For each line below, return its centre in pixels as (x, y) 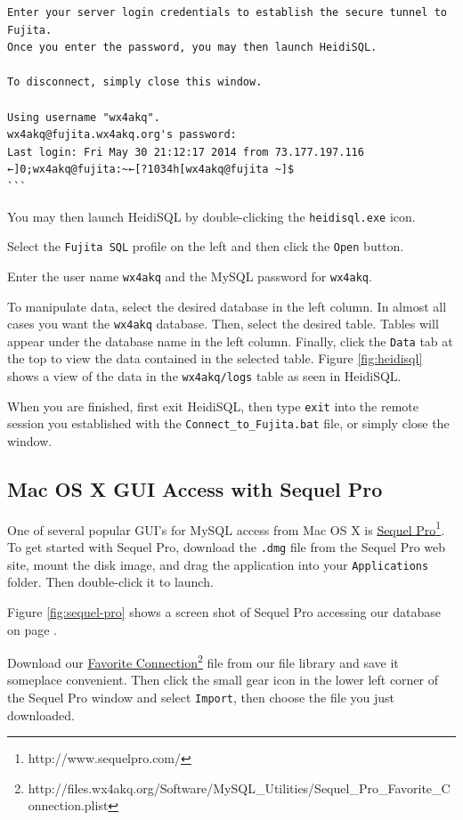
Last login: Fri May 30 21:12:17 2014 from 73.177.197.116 (186, 152)
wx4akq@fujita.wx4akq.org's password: (122, 135)
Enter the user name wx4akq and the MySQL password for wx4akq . (190, 276)
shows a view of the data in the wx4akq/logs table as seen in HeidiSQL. (204, 376)
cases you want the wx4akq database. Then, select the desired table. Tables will (223, 324)
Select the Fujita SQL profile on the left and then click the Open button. (206, 246)
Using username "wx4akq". (84, 117)
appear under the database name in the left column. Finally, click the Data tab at (230, 341)
